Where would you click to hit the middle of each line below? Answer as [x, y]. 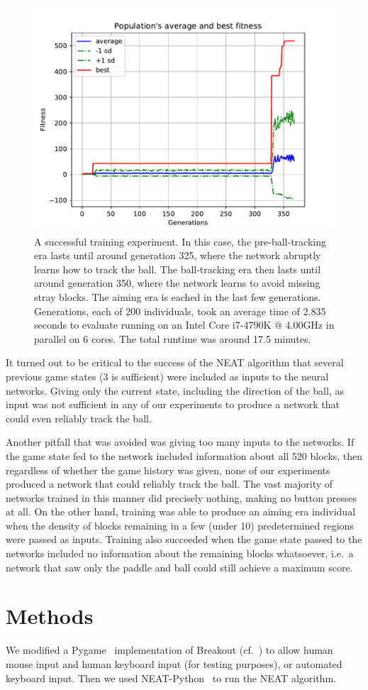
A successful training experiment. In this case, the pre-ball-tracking [180, 241]
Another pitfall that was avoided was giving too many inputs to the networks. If [180, 442]
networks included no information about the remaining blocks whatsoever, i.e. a [180, 553]
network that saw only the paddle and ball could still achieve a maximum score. [179, 567]
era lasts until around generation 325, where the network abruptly [178, 255]
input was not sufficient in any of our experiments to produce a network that [173, 404]
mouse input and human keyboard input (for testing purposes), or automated [174, 663]
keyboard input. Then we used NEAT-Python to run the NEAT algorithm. [171, 678]
